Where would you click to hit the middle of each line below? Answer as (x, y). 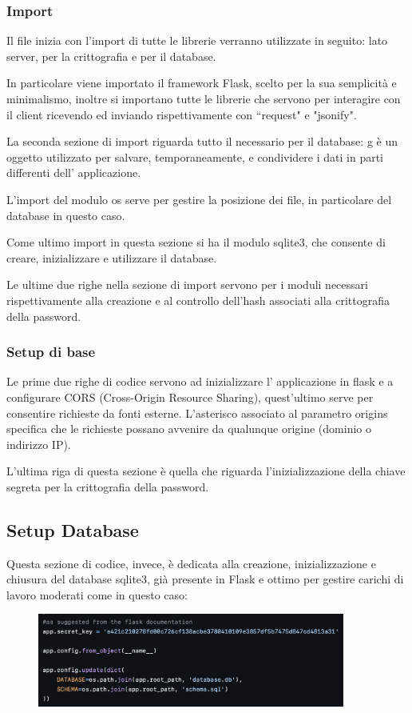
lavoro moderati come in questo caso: (97, 594)
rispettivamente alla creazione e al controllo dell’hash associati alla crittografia (198, 300)
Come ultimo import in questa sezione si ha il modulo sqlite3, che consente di (196, 242)
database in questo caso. (66, 215)
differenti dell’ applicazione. (74, 172)
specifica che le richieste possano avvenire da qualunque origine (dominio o (189, 429)
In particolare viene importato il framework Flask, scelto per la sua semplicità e (202, 83)
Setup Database (73, 529)
